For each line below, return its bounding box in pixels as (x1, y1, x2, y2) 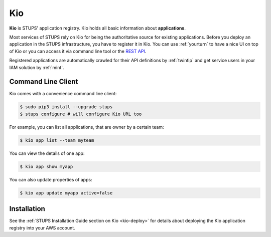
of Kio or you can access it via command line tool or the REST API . (9, 48, 147, 54)
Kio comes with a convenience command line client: (9, 91, 117, 97)
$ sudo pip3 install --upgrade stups (20, 104, 113, 110)
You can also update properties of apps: (9, 176, 92, 182)
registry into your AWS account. (9, 224, 75, 230)
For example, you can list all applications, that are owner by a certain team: (9, 124, 164, 130)
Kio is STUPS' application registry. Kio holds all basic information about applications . (9, 25, 186, 31)
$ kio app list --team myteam (20, 137, 94, 143)
